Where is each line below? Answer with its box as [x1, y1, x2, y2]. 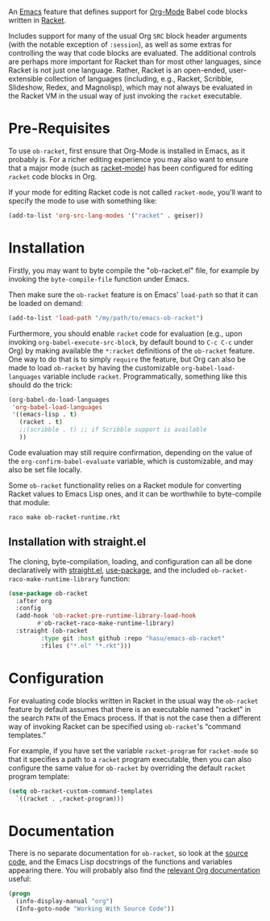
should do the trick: [8, 379, 73, 390]
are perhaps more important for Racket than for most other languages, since [8, 57, 262, 66]
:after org [15, 597, 52, 605]
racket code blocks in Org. [8, 171, 98, 181]
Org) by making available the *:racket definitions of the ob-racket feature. [8, 345, 255, 355]
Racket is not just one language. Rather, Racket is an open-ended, [8, 65, 227, 75]
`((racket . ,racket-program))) [15, 794, 125, 802]
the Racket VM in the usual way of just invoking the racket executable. [8, 91, 243, 100]
